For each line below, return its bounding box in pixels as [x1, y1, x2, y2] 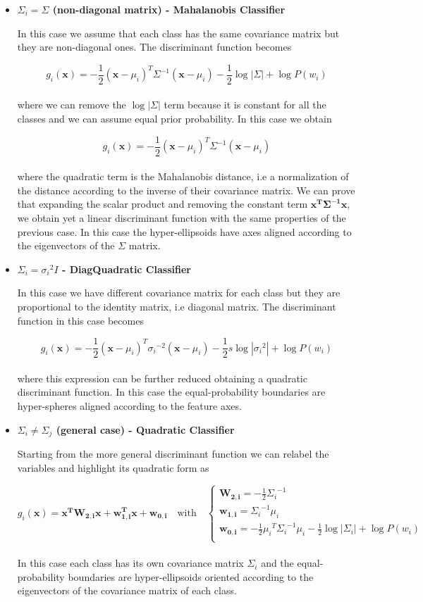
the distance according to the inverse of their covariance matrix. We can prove [17, 182, 355, 197]
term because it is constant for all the [164, 97, 326, 112]
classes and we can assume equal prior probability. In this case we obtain [17, 111, 332, 126]
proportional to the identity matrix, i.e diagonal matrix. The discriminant [17, 299, 336, 314]
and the [261, 556, 294, 570]
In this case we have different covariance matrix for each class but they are [17, 285, 341, 300]
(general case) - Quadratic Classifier [56, 422, 235, 437]
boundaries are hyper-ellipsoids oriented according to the [68, 569, 314, 584]
